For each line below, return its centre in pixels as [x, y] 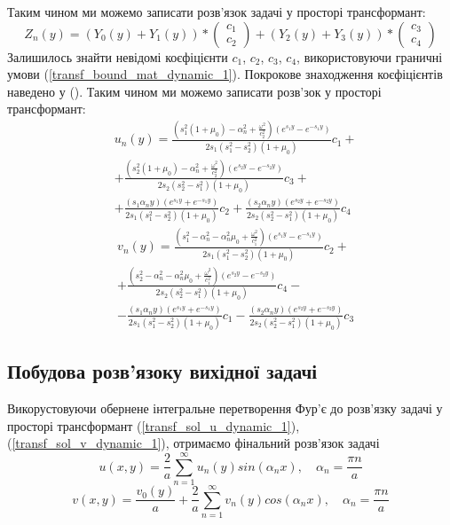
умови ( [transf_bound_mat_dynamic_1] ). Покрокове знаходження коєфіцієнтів [225, 74]
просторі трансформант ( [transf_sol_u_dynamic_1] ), [154, 425]
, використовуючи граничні [370, 56]
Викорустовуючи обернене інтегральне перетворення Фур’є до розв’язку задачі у [225, 408]
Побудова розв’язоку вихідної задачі [162, 371]
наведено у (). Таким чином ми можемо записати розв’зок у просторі [194, 91]
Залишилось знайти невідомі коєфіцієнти [118, 56]
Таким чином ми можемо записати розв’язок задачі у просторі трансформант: [217, 12]
